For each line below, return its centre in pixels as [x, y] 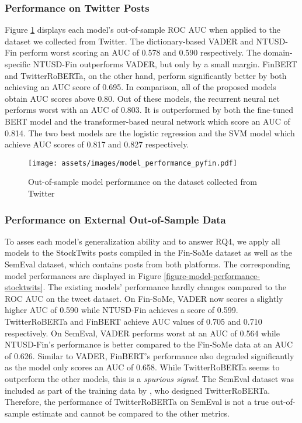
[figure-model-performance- [212, 275]
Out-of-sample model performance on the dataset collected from [143, 182]
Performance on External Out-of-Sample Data [115, 219]
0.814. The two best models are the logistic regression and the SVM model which [150, 133]
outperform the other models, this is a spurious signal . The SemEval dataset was [150, 378]
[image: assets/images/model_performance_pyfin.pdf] [133, 163]
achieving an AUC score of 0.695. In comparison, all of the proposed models [140, 87]
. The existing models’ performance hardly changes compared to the [164, 287]
